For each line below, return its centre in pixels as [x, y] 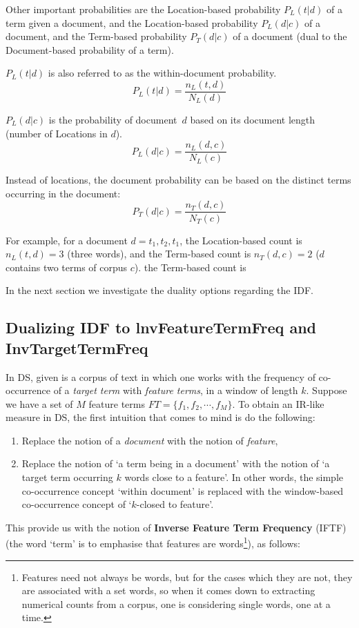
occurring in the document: [63, 193]
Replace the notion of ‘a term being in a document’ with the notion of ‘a [176, 463]
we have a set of [39, 403]
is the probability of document [113, 120]
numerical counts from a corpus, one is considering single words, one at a [176, 604]
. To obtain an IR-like [278, 403]
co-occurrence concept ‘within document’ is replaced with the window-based [183, 490]
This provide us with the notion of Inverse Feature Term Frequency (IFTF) [176, 527]
